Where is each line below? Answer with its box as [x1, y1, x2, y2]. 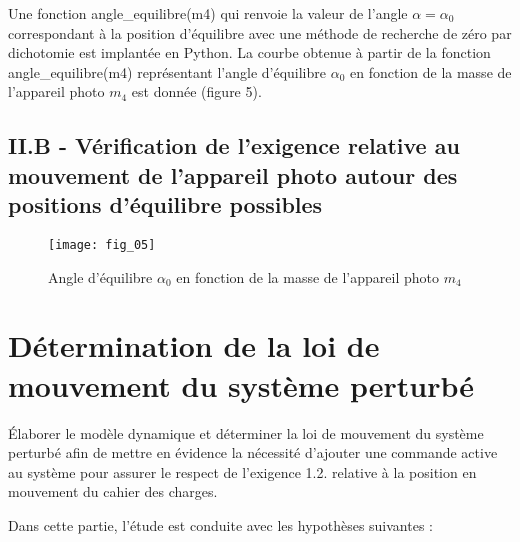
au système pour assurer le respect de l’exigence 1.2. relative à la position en [8, 461, 477, 482]
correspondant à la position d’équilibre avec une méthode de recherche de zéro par [8, 22, 512, 43]
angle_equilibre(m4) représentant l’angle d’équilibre [8, 61, 326, 82]
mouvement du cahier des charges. [8, 481, 218, 502]
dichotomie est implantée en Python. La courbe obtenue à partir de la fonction [8, 42, 491, 63]
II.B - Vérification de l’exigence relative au [8, 130, 460, 161]
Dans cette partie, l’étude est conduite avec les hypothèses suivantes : [8, 514, 433, 535]
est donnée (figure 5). [131, 81, 262, 102]
